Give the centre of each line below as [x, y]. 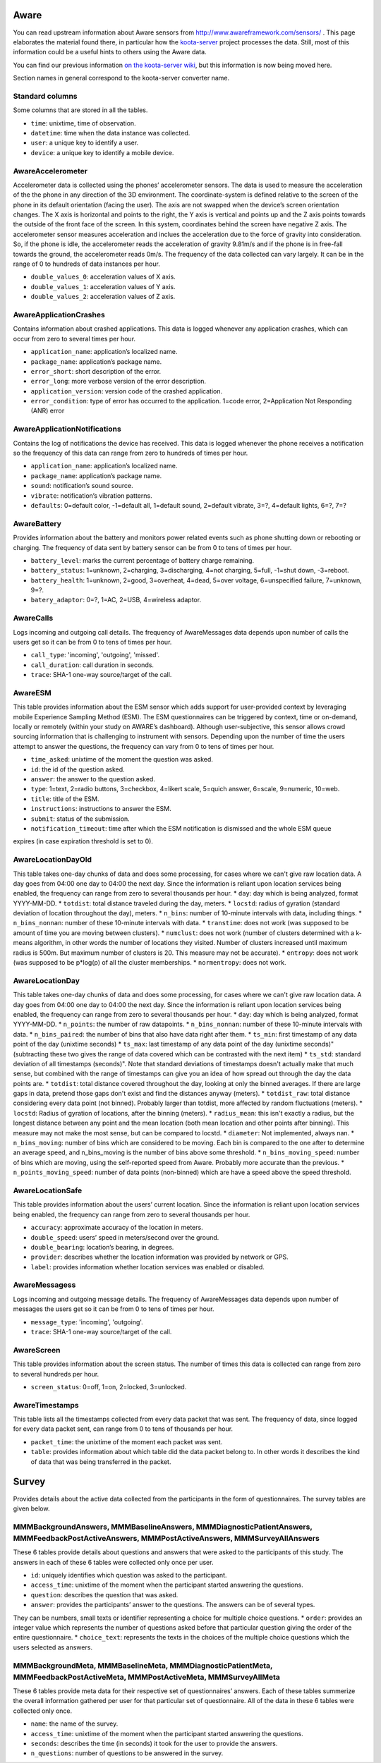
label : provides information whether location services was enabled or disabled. [147, 1267]
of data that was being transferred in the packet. [101, 1462]
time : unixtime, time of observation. [84, 123]
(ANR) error [48, 411]
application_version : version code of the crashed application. [126, 391]
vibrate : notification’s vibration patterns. [91, 495]
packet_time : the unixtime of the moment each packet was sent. [127, 1441]
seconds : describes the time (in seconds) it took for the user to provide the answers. [154, 1744]
